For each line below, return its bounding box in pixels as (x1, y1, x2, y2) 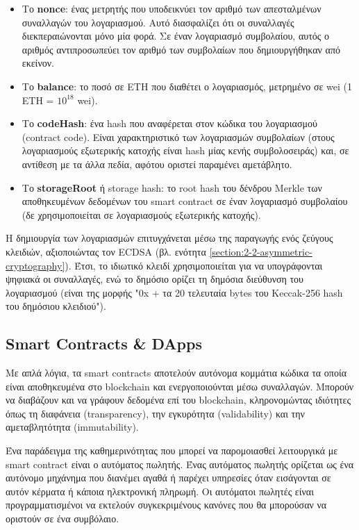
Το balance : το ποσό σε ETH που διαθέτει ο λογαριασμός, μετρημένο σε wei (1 (22, 78, 352, 93)
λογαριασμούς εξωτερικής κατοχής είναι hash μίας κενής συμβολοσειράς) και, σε (22, 143, 349, 158)
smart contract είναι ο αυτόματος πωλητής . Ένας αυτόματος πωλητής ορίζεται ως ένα (6, 456, 354, 471)
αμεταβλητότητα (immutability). (6, 420, 139, 434)
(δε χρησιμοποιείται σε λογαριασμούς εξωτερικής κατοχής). (22, 207, 261, 222)
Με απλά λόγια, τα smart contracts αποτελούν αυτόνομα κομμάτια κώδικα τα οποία (6, 365, 347, 380)
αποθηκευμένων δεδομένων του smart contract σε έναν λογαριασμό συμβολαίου (22, 194, 348, 208)
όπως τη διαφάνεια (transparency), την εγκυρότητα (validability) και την (6, 406, 305, 420)
